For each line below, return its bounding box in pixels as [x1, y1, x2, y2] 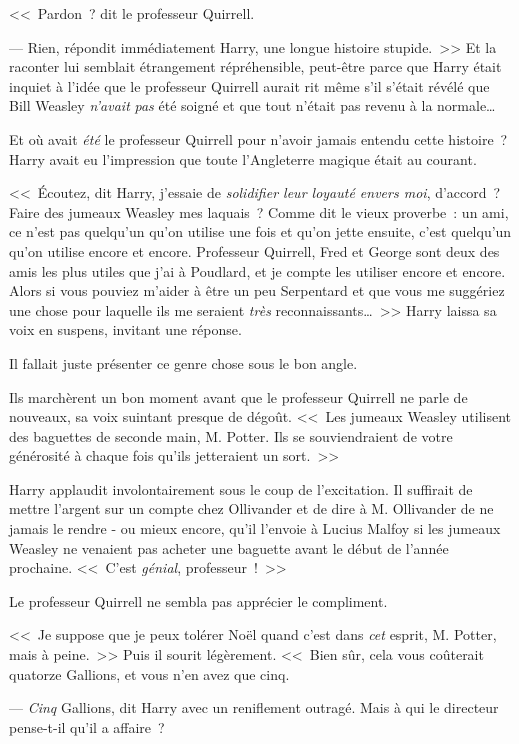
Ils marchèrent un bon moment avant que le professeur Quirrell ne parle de [9, 386, 468, 407]
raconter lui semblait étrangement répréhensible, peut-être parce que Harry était [9, 56, 502, 77]
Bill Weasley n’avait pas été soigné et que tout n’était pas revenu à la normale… [9, 95, 496, 116]
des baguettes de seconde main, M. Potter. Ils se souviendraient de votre [9, 425, 453, 446]
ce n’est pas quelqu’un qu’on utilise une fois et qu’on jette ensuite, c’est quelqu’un [9, 221, 512, 242]
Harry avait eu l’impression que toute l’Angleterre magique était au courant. [9, 148, 477, 169]
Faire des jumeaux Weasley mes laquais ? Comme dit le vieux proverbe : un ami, [9, 201, 509, 222]
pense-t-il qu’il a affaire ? [9, 716, 165, 737]
